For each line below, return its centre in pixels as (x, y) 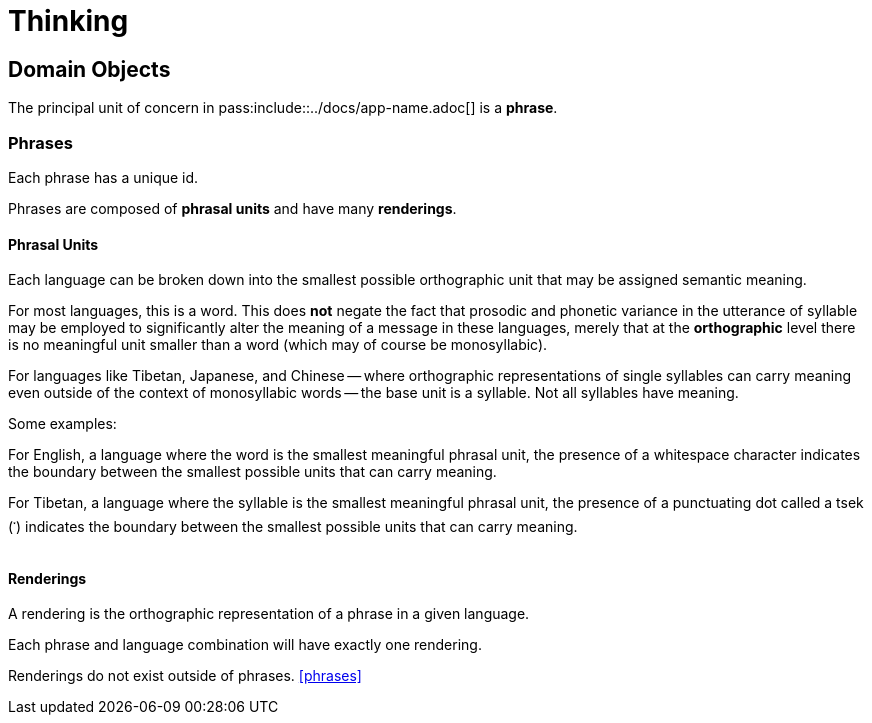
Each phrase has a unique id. (103, 177)
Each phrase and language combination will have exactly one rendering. (245, 645)
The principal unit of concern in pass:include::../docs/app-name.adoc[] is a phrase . (283, 108)
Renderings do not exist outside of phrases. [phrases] (185, 676)
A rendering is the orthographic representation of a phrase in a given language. (269, 614)
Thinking (68, 21)
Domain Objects (89, 69)
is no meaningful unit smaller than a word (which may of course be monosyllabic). (278, 345)
